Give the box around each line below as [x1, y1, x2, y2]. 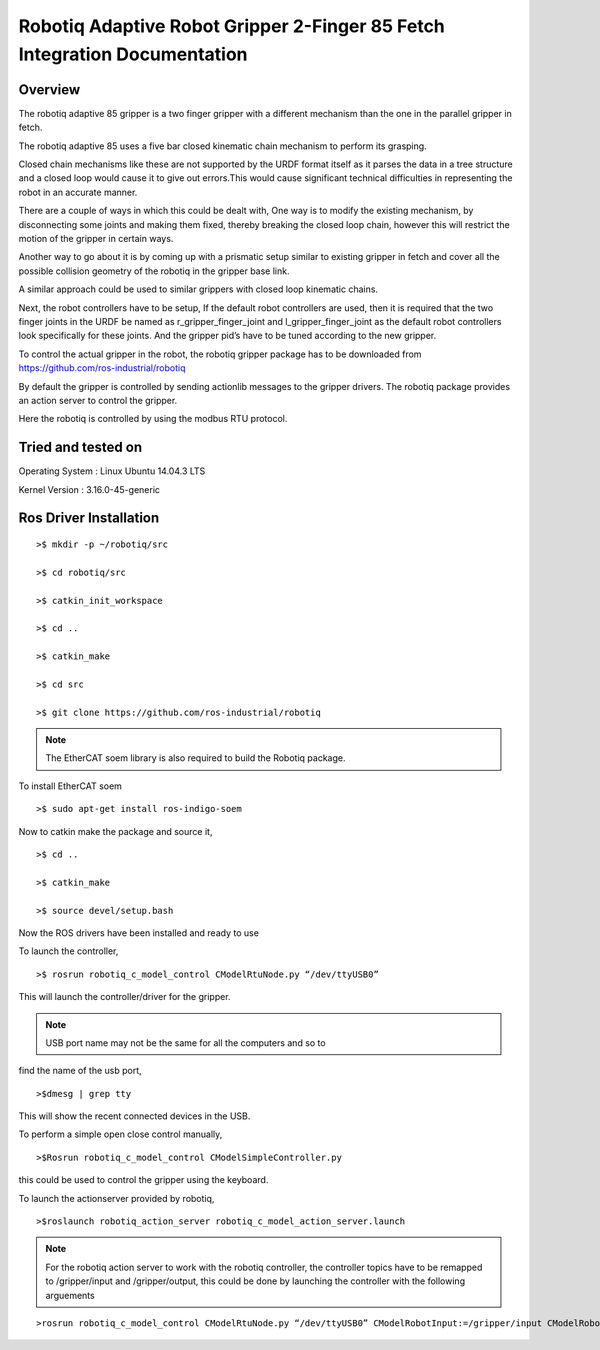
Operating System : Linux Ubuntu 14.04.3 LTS [18, 465, 206, 477]
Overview [18, 81, 81, 98]
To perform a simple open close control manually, [18, 1128, 223, 1140]
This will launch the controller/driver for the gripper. [18, 991, 231, 1003]
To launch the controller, [18, 945, 119, 957]
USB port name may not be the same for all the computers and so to [45, 1036, 326, 1049]
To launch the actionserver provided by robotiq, [18, 1192, 215, 1204]
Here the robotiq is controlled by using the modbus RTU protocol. [18, 413, 288, 425]
